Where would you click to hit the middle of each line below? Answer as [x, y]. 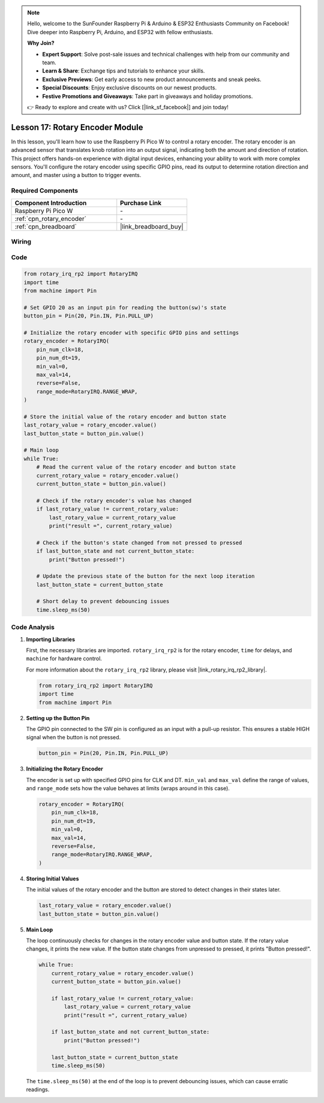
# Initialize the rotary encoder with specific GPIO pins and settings [131, 332]
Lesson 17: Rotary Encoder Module [77, 127]
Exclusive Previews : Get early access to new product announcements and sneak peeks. [152, 79]
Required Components [44, 191]
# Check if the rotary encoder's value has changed [114, 500]
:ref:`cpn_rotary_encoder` [51, 218]
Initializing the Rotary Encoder [64, 769]
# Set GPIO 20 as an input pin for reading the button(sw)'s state [125, 307]
